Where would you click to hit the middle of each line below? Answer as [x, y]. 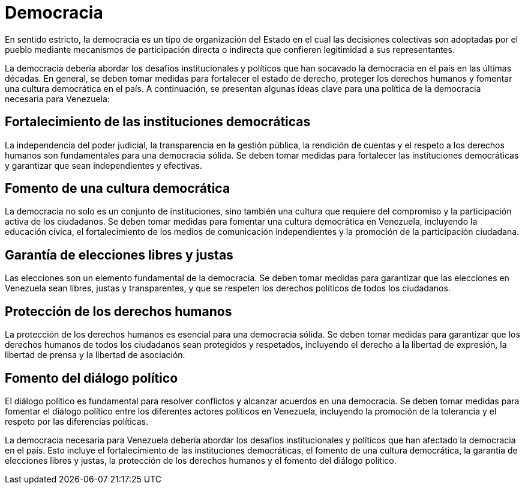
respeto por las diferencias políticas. [76, 421]
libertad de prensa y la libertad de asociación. [95, 355]
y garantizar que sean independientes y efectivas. [103, 165]
